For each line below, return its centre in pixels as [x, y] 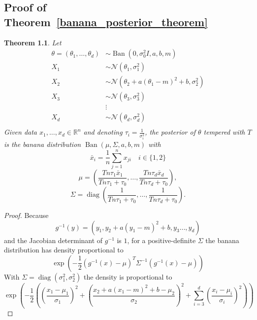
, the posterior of [170, 132]
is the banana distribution [43, 144]
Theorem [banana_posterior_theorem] [106, 21]
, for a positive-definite [161, 240]
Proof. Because [26, 215]
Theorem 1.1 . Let [33, 42]
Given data [21, 132]
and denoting [103, 132]
